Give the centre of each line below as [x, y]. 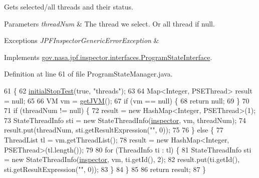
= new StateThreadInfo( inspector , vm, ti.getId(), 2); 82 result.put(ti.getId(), [122, 159]
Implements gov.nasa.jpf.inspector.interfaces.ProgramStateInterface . [108, 57]
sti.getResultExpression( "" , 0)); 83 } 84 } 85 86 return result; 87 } [105, 169]
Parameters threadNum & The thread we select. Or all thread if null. [109, 23]
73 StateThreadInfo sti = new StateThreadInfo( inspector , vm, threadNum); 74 [125, 120]
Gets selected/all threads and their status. [69, 6]
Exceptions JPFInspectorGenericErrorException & [82, 40]
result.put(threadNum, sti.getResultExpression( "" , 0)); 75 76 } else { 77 [114, 130]
